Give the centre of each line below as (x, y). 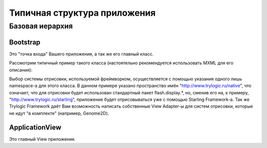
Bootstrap (25, 42)
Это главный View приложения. (43, 139)
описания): (21, 70)
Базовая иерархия (41, 26)
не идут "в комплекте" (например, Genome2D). (59, 113)
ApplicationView (35, 127)
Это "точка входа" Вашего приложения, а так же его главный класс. (81, 54)
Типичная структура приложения (82, 13)
